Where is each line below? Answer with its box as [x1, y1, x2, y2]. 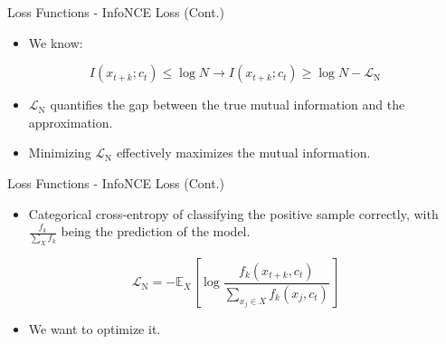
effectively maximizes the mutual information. [116, 143, 371, 162]
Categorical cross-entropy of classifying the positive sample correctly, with [28, 204, 439, 223]
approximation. [28, 112, 113, 131]
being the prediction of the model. [61, 222, 251, 241]
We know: [28, 33, 83, 52]
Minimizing [28, 143, 91, 162]
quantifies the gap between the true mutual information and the [50, 95, 405, 114]
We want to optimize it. [28, 320, 161, 339]
